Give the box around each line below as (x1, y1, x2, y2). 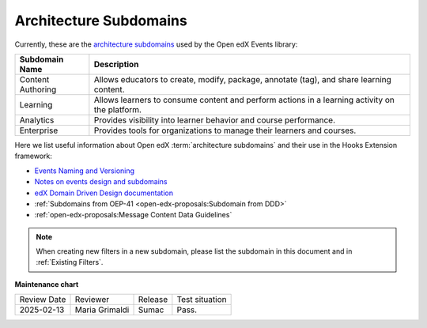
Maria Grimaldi (74, 304, 130, 315)
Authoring (19, 84, 57, 95)
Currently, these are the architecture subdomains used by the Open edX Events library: (14, 40, 298, 49)
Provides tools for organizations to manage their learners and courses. (93, 125, 357, 136)
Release (138, 294, 168, 305)
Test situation (176, 294, 227, 305)
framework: (14, 151, 53, 161)
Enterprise (19, 125, 59, 136)
